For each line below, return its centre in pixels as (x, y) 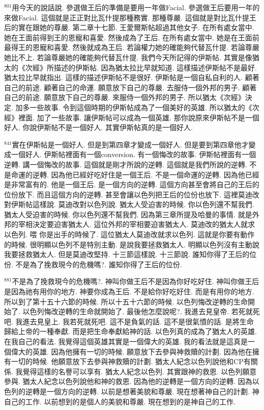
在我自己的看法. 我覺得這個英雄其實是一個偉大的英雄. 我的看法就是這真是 (126, 341)
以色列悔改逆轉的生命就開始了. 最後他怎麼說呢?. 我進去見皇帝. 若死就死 (141, 311)
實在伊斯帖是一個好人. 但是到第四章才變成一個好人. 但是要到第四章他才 (130, 144)
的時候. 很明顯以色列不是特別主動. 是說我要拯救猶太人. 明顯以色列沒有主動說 (132, 244)
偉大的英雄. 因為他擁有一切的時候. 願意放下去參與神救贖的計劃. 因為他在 (131, 351)
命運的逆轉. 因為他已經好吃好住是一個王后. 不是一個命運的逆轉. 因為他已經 (135, 174)
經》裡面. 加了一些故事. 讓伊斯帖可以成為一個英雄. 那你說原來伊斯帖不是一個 (132, 117)
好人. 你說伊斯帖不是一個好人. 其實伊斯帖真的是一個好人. (98, 127)
